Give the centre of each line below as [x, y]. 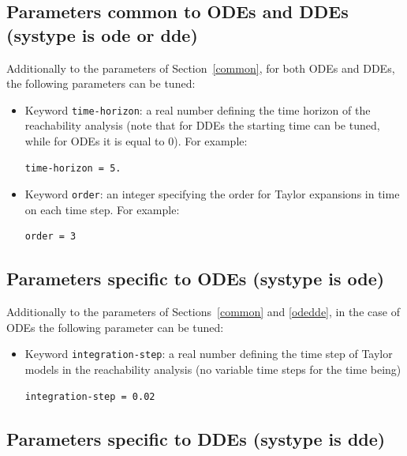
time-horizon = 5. [73, 168]
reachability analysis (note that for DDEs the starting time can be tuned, [202, 125]
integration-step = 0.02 [90, 396]
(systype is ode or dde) [102, 34]
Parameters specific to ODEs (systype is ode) [196, 279]
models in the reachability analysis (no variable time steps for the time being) [213, 369]
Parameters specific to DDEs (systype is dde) [196, 438]
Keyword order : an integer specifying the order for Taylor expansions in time [212, 194]
